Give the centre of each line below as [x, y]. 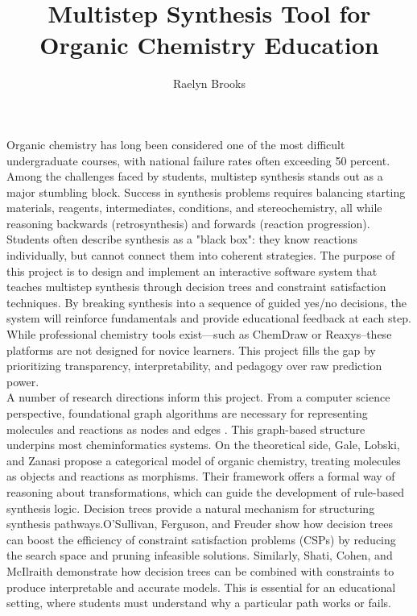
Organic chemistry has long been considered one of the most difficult [176, 144]
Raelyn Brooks [209, 83]
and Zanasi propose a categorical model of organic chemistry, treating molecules [204, 460]
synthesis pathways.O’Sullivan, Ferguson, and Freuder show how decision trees [200, 524]
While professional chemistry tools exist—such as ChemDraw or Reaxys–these [199, 334]
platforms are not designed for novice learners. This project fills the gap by [191, 350]
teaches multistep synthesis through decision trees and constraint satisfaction [196, 287]
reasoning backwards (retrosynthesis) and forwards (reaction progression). [188, 223]
